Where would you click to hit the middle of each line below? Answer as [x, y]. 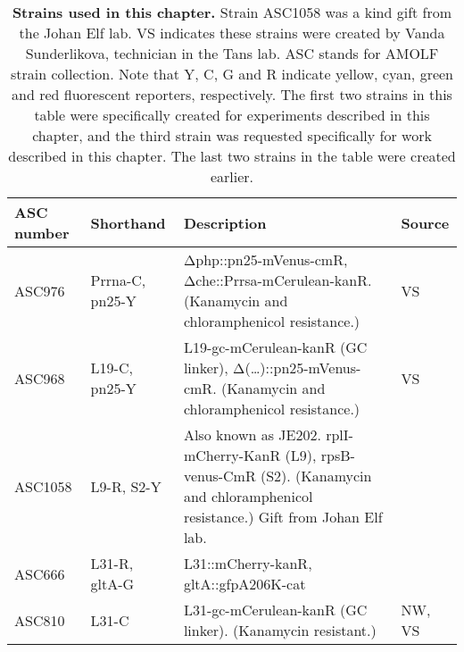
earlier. [232, 176]
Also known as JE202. [252, 435]
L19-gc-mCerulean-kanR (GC [275, 347]
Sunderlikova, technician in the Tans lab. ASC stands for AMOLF [232, 53]
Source [425, 222]
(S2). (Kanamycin [316, 476]
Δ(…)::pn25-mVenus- [297, 368]
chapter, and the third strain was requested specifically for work [232, 135]
